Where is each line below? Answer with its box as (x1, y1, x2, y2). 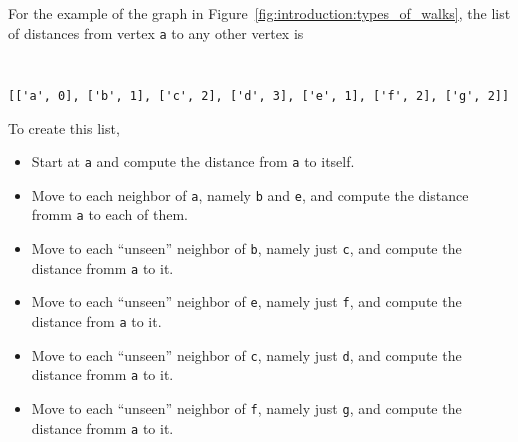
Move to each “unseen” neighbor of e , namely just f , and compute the (31, 291, 462, 312)
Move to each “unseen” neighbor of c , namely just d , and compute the (31, 344, 462, 365)
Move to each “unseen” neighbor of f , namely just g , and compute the (31, 398, 462, 419)
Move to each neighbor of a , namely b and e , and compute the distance (31, 184, 469, 205)
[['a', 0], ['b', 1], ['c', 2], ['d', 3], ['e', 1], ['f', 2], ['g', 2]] (8, 88, 510, 103)
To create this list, (8, 117, 120, 138)
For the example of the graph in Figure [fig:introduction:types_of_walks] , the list (8, 3, 511, 23)
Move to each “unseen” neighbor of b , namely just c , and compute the (31, 238, 462, 259)
